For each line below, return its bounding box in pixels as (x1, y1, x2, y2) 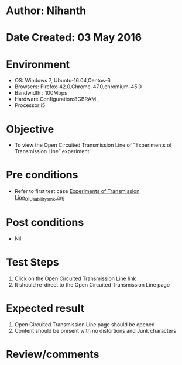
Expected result (6, 302, 85, 315)
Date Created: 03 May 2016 (6, 31, 142, 44)
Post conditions (6, 216, 84, 229)
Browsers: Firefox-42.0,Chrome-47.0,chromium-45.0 (14, 83, 142, 90)
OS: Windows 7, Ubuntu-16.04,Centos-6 (14, 77, 111, 84)
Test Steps (6, 256, 60, 269)
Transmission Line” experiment (14, 148, 90, 155)
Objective (6, 122, 54, 136)
